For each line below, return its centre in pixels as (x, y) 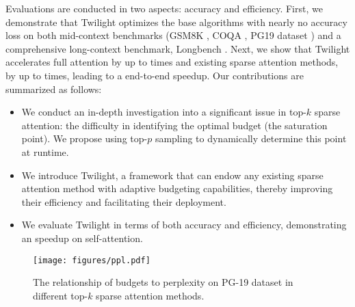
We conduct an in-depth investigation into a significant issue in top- (164, 112)
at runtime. (45, 151)
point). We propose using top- (84, 138)
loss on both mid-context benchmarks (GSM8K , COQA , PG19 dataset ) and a (173, 35)
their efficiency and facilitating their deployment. (124, 201)
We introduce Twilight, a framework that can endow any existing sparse (172, 175)
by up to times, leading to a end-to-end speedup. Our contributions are (155, 75)
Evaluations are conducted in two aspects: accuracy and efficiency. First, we (164, 8)
